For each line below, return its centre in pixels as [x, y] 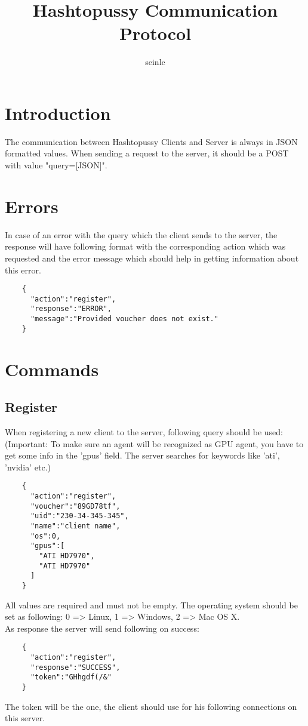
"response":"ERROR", [71, 309]
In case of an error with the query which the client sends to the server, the [141, 234]
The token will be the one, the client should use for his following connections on [151, 706]
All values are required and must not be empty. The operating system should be [151, 605]
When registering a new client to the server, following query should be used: [144, 431]
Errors [32, 206]
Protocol [155, 33]
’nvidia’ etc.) [28, 467]
